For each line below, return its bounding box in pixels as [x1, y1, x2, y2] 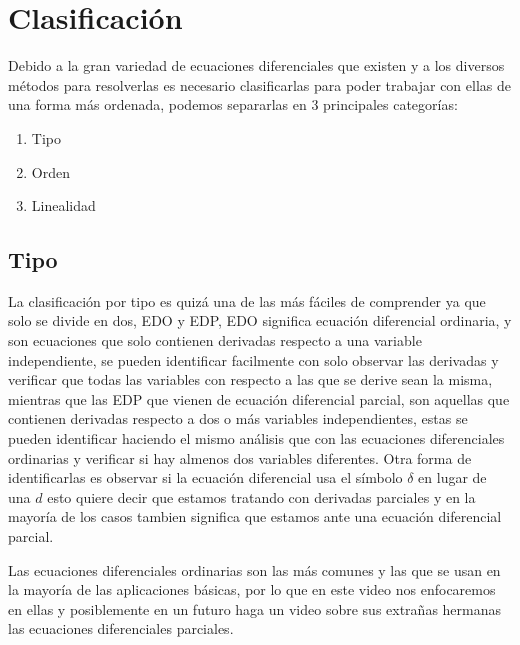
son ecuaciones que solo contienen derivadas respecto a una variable [8, 330, 422, 351]
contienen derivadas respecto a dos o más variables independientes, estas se [8, 408, 468, 429]
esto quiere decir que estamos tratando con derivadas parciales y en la [47, 486, 476, 507]
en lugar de [418, 467, 487, 488]
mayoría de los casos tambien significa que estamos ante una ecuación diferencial [8, 506, 502, 527]
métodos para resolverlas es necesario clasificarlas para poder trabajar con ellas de [8, 74, 511, 95]
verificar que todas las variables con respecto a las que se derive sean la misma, [8, 369, 493, 390]
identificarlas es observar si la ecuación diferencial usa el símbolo [8, 467, 403, 488]
